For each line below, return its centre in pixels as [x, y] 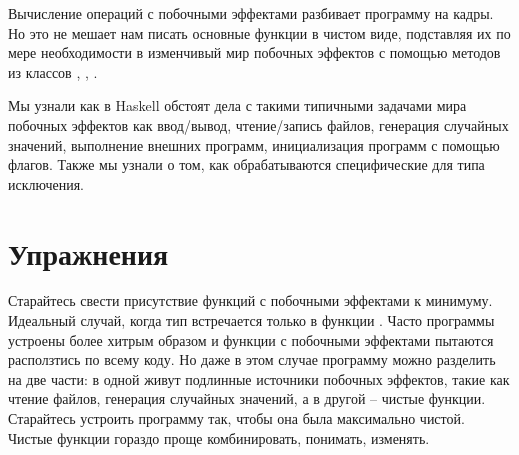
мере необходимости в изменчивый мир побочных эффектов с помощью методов [254, 52]
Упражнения [88, 252]
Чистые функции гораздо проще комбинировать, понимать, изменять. [219, 437]
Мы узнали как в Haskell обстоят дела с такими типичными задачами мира [237, 105]
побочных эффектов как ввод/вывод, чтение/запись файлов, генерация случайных [258, 124]
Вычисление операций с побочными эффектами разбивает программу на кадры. [251, 13]
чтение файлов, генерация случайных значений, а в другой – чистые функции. [247, 398]
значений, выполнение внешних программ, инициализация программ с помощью [254, 144]
